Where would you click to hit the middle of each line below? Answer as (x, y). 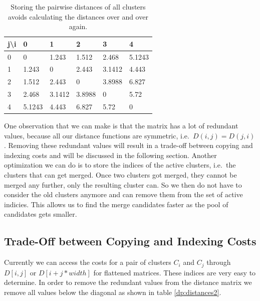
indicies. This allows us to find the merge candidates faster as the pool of (116, 204)
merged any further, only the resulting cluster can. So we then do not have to (123, 184)
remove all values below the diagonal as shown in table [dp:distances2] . (113, 292)
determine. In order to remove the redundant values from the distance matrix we (128, 282)
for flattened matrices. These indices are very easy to (175, 272)
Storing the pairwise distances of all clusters (78, 7)
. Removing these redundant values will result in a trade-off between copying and (128, 145)
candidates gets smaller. (41, 214)
